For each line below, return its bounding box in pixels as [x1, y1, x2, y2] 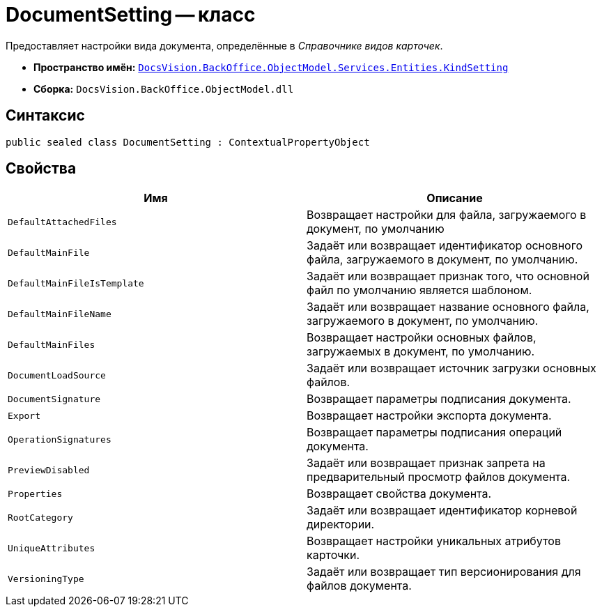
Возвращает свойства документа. [307, 487, 492, 501]
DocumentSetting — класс [6, 3, 256, 26]
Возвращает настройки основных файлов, [307, 330, 537, 345]
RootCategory [8, 512, 73, 523]
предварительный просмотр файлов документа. [307, 470, 571, 484]
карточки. [307, 548, 360, 563]
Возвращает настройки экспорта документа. [307, 408, 552, 423]
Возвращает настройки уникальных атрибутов [307, 534, 561, 549]
